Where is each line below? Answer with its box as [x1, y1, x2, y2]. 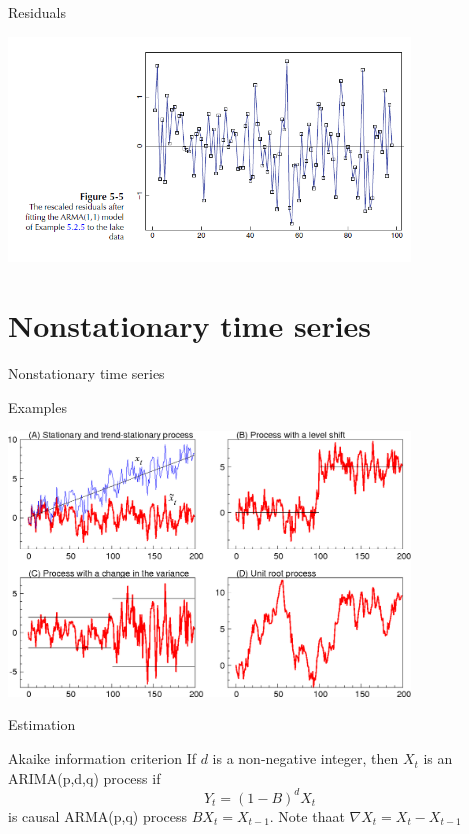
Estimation [8, 714, 76, 735]
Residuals [8, 2, 66, 22]
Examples [8, 396, 67, 417]
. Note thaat [269, 805, 345, 826]
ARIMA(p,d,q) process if [8, 767, 161, 788]
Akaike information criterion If [8, 748, 196, 769]
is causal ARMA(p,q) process [8, 805, 188, 826]
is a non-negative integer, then [212, 748, 399, 769]
